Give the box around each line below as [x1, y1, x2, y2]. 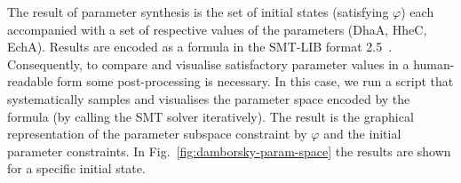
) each [401, 3, 434, 20]
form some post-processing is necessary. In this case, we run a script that [57, 72, 454, 91]
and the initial [323, 124, 401, 143]
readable [7, 72, 53, 91]
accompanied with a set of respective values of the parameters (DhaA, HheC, [7, 20, 427, 38]
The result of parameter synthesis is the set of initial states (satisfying [7, 3, 389, 20]
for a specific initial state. [7, 159, 146, 178]
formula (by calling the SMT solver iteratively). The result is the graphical [7, 107, 414, 125]
